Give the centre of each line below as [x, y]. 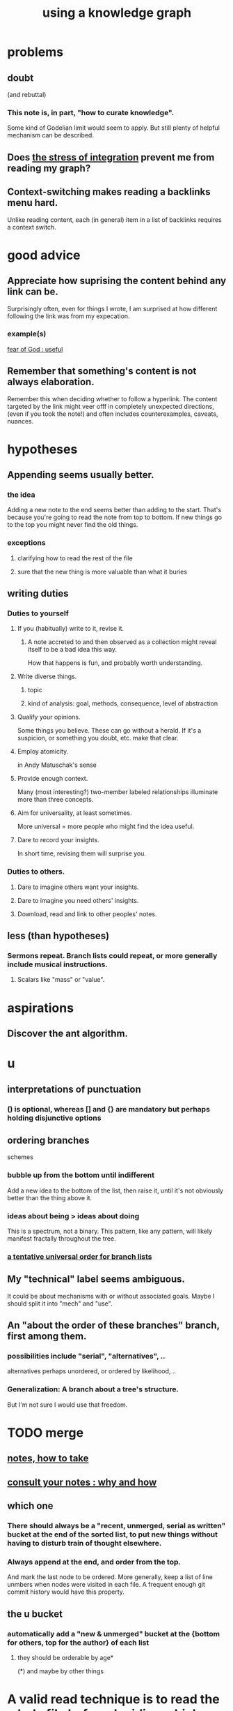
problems [35, 52]
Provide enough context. [53, 779]
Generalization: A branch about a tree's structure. [93, 1389]
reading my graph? [49, 168]
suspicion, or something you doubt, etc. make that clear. [98, 738]
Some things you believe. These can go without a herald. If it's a [109, 731]
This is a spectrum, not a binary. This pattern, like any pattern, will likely [110, 1231]
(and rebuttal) [27, 95]
